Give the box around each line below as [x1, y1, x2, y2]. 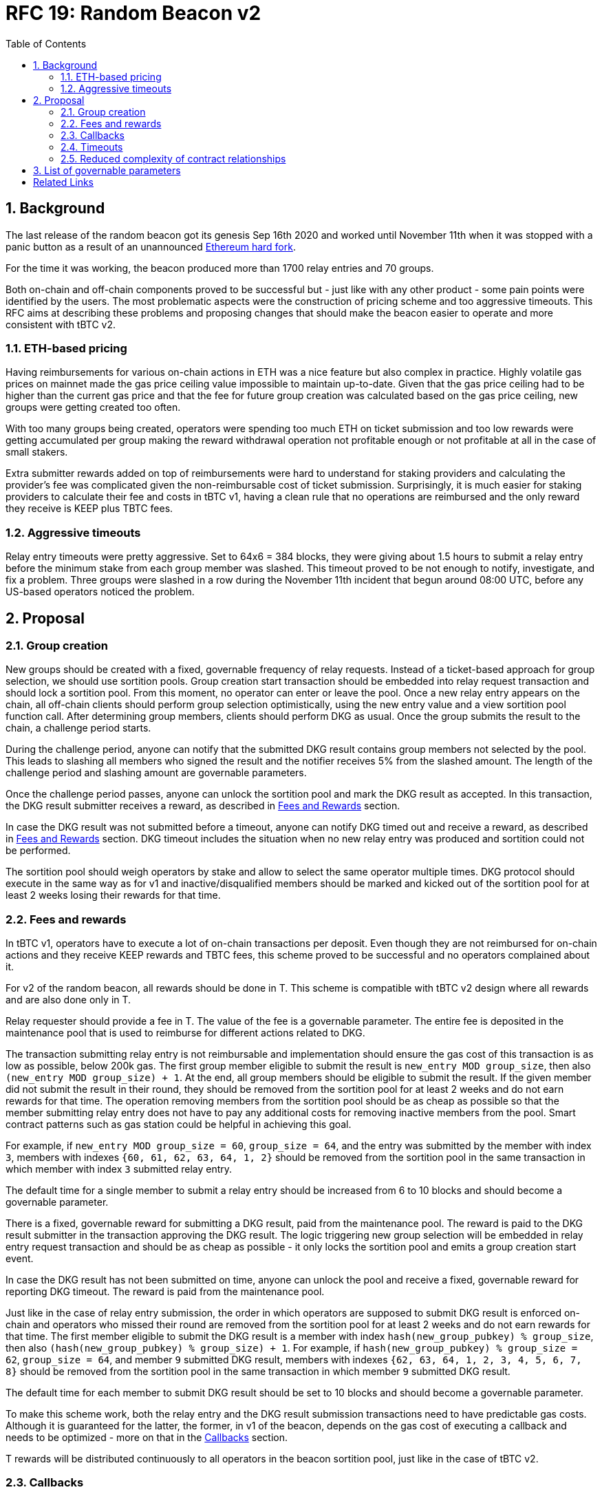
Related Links [33, 175, 94, 188]
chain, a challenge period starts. [6, 722, 151, 734]
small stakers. [6, 446, 68, 458]
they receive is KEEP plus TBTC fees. [6, 502, 173, 515]
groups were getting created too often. [6, 401, 181, 414]
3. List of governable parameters [33, 164, 181, 176]
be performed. [6, 844, 71, 857]
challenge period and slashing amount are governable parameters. [6, 767, 307, 779]
